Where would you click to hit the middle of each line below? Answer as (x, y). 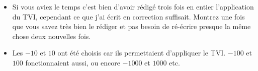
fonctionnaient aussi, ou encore (73, 62)
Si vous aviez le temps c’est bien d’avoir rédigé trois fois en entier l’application (133, 6)
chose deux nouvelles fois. (52, 36)
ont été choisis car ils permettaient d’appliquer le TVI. (142, 53)
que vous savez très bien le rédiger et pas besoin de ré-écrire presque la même (132, 26)
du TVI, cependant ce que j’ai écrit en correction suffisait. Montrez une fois (128, 16)
